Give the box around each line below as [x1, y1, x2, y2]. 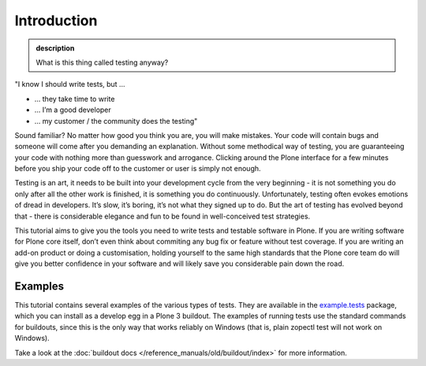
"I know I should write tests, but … [14, 80, 125, 89]
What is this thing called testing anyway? [35, 58, 169, 67]
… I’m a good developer [34, 105, 112, 114]
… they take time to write [34, 94, 115, 103]
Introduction [14, 12, 98, 29]
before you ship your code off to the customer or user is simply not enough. [14, 164, 261, 174]
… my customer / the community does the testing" [34, 116, 198, 125]
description [35, 43, 75, 53]
